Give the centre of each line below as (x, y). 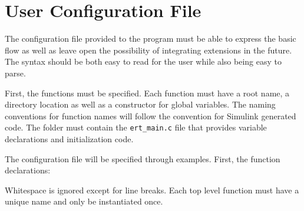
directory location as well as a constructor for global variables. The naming (140, 104)
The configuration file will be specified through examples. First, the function (143, 158)
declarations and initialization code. (69, 138)
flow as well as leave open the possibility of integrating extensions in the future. (148, 50)
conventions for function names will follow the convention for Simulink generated (151, 115)
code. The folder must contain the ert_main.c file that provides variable (136, 127)
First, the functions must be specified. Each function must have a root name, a (147, 93)
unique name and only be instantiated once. (84, 201)
